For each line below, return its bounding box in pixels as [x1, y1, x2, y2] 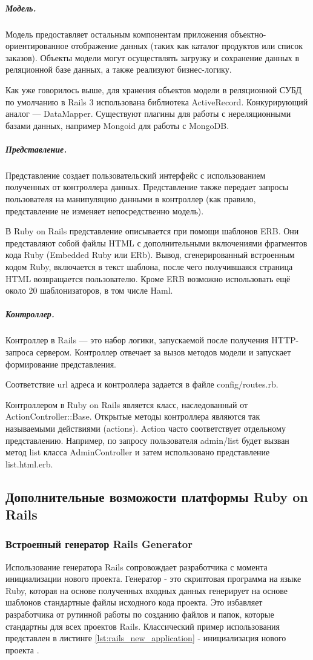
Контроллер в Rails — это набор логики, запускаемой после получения [5, 334, 269, 346]
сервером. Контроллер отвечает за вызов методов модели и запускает [36, 345, 291, 358]
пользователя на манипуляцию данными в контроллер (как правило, [5, 193, 256, 205]
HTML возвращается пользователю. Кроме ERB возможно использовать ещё [5, 272, 291, 285]
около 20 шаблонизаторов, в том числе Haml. [5, 284, 173, 297]
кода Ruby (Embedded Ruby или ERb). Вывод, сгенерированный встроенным [5, 248, 295, 261]
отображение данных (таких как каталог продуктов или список [71, 39, 303, 52]
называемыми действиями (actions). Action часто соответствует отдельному [5, 421, 286, 434]
